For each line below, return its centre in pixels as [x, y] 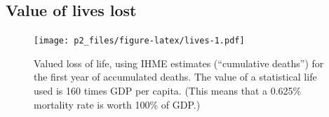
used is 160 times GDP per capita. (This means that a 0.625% [168, 91]
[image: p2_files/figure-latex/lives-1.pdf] [139, 41]
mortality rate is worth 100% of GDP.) [117, 104]
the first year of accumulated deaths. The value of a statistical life [175, 77]
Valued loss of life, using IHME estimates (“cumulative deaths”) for [179, 63]
